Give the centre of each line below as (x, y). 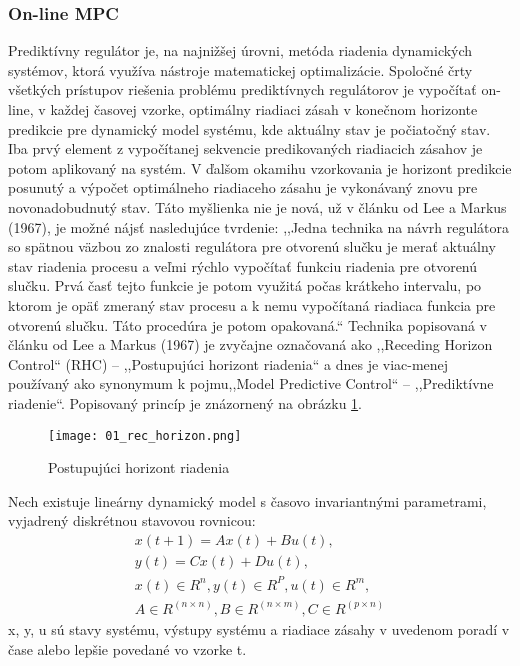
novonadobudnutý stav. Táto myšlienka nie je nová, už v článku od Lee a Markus (257, 206)
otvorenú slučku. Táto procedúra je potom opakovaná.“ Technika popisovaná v (248, 324)
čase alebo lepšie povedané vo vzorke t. (127, 648)
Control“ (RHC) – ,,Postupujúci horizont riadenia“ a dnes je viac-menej (228, 363)
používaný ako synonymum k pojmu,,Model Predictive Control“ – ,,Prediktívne (251, 383)
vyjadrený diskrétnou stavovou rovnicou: (132, 520)
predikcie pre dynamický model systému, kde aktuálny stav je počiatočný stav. (249, 128)
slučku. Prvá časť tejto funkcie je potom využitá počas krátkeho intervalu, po (245, 285)
